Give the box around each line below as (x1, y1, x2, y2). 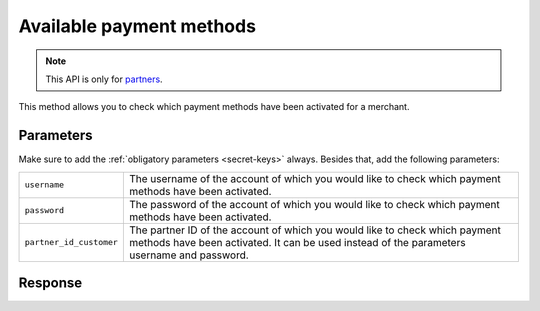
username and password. (128, 248, 249, 262)
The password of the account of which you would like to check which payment (128, 197, 500, 211)
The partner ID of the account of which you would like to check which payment (128, 223, 502, 237)
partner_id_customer (24, 237, 119, 248)
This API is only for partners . (45, 73, 164, 85)
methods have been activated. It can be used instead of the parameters (128, 235, 466, 249)
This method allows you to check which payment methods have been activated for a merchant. (18, 101, 410, 113)
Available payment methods (18, 15, 257, 37)
